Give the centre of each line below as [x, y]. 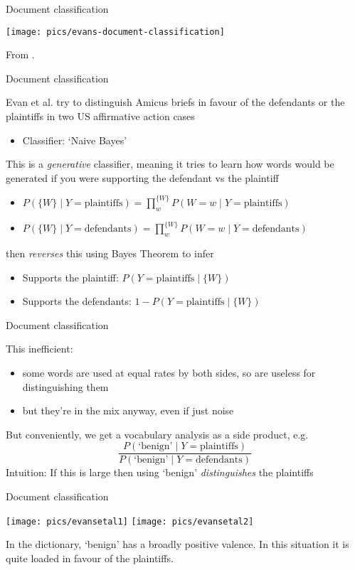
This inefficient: [39, 349]
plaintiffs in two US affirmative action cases [100, 116]
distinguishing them [65, 386]
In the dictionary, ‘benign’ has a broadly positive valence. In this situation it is [177, 544]
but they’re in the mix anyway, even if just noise [128, 410]
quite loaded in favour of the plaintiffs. [90, 558]
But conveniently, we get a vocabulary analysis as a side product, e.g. [157, 434]
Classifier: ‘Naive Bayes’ [75, 140]
